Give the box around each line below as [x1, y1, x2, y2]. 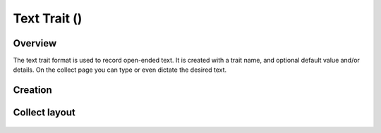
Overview [13, 37, 57, 49]
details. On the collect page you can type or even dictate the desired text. [13, 65, 227, 74]
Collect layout [13, 106, 75, 119]
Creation [13, 84, 52, 96]
